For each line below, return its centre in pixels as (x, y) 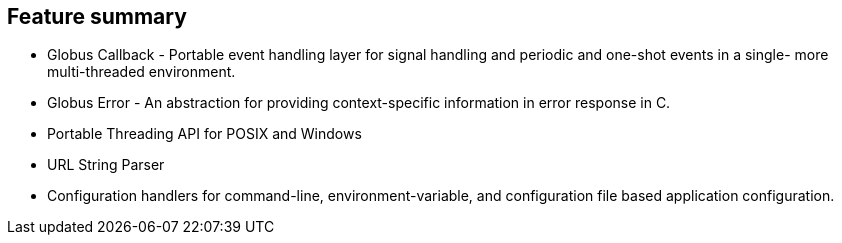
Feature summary (97, 16)
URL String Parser (106, 165)
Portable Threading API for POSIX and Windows (204, 134)
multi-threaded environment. (141, 72)
